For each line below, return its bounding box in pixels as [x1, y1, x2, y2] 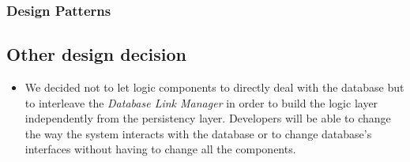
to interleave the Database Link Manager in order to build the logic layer [24, 94, 378, 111]
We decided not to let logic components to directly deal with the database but [24, 79, 404, 96]
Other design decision [6, 42, 186, 66]
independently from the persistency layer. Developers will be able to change [24, 110, 391, 126]
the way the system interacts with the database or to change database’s [24, 125, 372, 141]
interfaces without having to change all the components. [24, 141, 296, 157]
